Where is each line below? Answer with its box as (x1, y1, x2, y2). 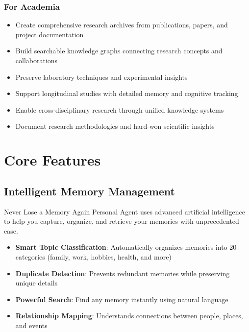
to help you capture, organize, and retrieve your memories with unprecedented (4, 216, 239, 226)
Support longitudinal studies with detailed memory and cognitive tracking (15, 88, 238, 98)
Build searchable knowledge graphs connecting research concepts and (15, 46, 223, 56)
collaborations (15, 55, 58, 65)
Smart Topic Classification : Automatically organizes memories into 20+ (15, 242, 242, 252)
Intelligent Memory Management (4, 183, 175, 198)
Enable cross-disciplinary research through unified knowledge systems (15, 104, 224, 115)
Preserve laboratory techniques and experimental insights (15, 71, 188, 82)
